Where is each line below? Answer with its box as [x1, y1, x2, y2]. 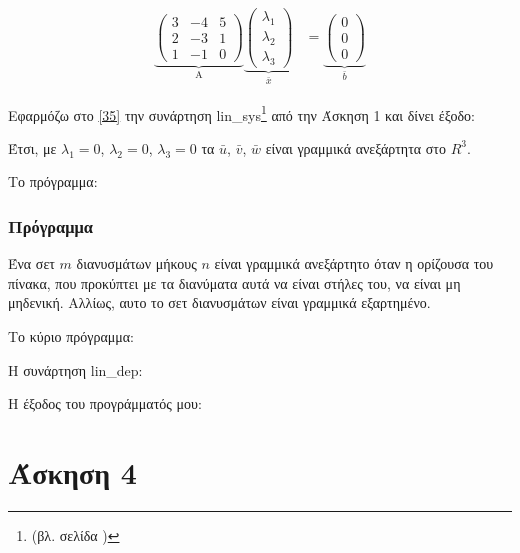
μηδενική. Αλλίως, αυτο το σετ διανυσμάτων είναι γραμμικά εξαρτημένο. [8, 292, 431, 313]
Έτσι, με [8, 137, 57, 158]
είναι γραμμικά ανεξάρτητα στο [265, 137, 446, 158]
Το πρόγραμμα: [8, 171, 98, 192]
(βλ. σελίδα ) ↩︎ [31, 524, 120, 545]
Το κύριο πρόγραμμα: [8, 326, 134, 347]
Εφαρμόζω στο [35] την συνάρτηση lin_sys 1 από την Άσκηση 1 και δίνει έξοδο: [8, 101, 475, 125]
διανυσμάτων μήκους [76, 253, 197, 274]
